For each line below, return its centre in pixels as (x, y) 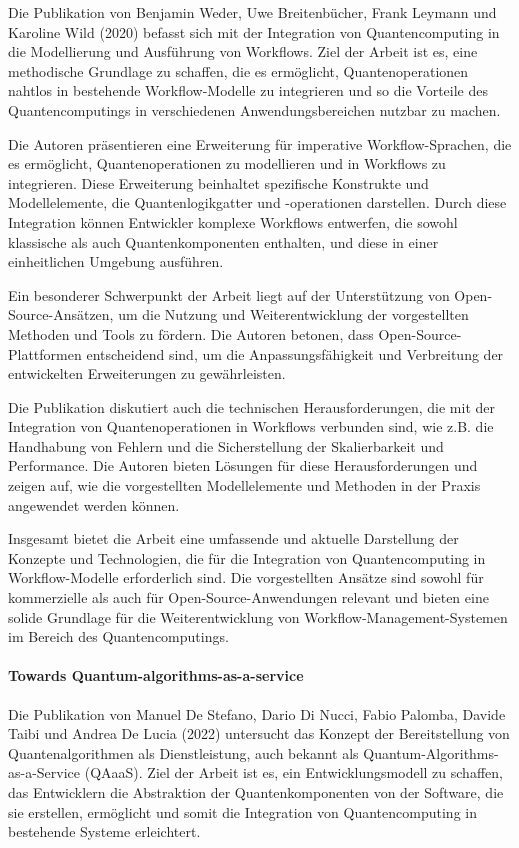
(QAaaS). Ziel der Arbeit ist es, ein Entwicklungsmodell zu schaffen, (293, 772)
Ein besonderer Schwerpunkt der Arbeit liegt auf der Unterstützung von (229, 294)
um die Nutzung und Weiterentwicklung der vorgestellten (293, 314)
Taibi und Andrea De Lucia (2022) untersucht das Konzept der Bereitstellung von (259, 733)
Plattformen (45, 353)
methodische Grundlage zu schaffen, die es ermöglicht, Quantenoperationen (238, 70)
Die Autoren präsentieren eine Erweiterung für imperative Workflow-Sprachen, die (260, 143)
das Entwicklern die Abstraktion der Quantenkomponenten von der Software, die (256, 791)
